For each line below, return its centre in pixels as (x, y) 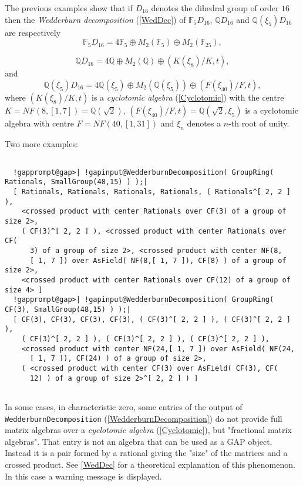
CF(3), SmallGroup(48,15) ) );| (68, 310)
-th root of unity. (259, 123)
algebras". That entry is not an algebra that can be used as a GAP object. (139, 441)
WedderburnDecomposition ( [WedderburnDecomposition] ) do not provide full (144, 418)
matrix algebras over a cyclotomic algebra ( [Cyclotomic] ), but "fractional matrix (148, 430)
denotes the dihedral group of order (215, 8)
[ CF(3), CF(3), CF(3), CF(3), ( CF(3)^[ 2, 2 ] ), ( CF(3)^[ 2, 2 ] (152, 319)
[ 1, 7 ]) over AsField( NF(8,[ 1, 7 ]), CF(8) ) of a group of (158, 260)
